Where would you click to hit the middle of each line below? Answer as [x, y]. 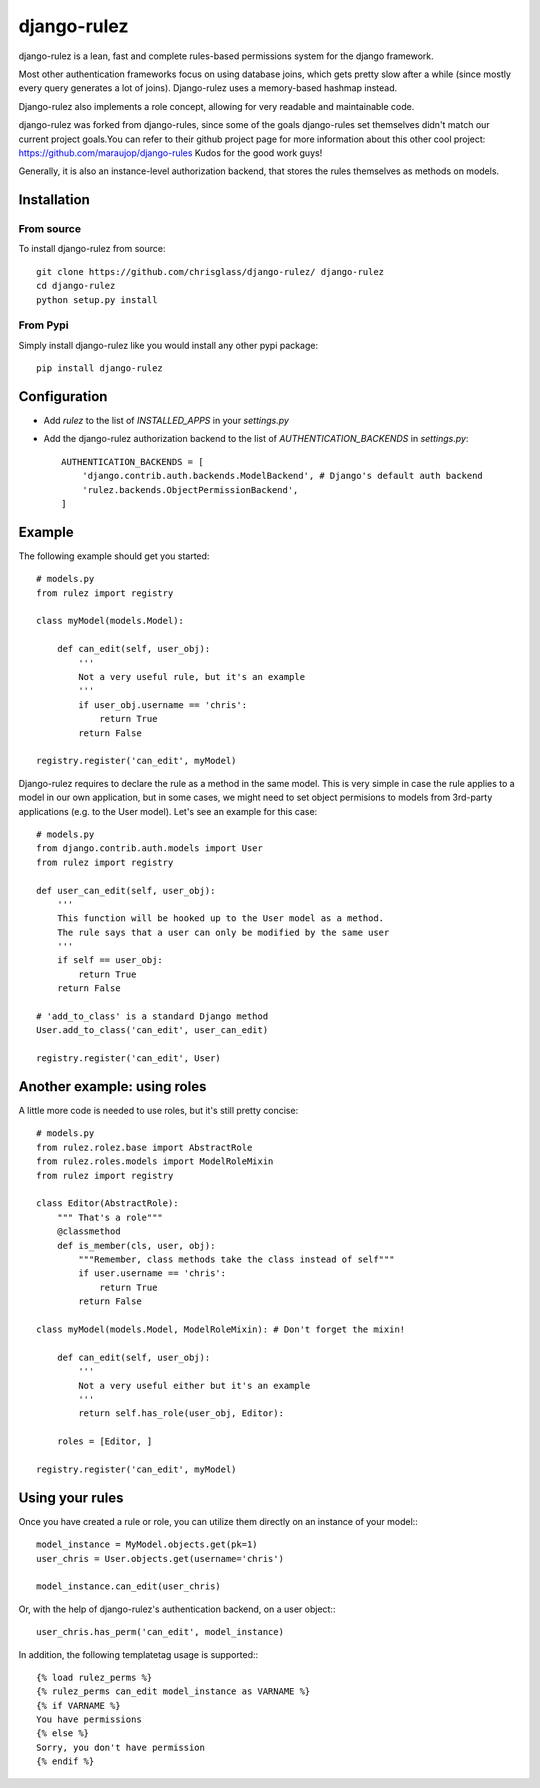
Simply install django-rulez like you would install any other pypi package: [168, 345]
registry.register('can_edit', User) [129, 1058]
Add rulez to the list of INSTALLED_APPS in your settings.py [166, 421]
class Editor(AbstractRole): [107, 1203]
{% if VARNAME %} [78, 1705]
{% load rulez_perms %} [94, 1677]
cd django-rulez [76, 286]
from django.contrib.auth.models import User [150, 848]
